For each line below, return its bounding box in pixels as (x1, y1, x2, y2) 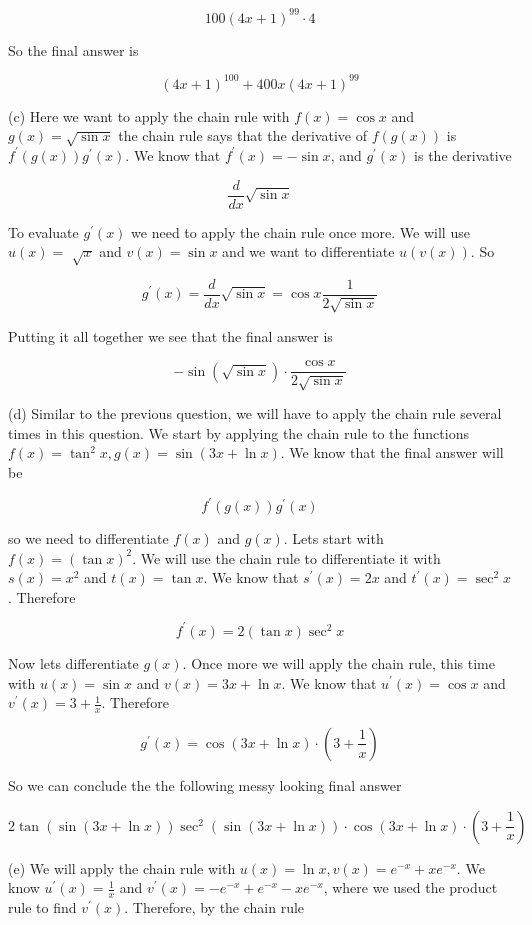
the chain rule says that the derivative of (118, 125, 367, 146)
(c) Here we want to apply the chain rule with (8, 105, 290, 126)
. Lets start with (283, 528, 384, 549)
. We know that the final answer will (280, 442, 504, 463)
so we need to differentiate (8, 528, 169, 549)
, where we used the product (323, 877, 498, 898)
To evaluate (8, 221, 79, 242)
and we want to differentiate (222, 241, 395, 262)
